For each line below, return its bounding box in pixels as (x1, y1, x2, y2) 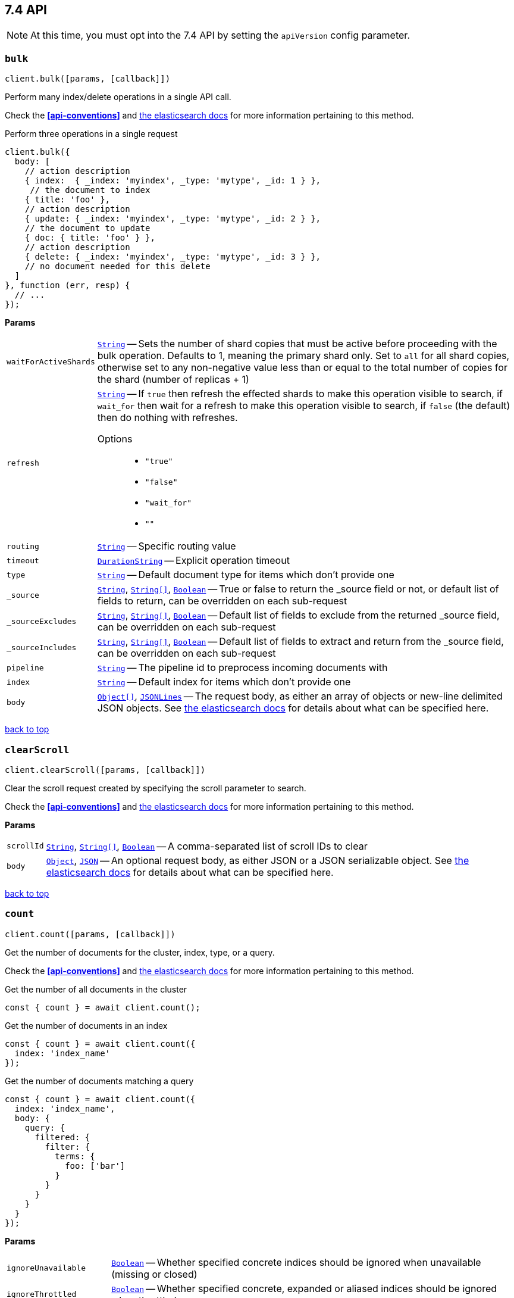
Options (97, 433, 133, 445)
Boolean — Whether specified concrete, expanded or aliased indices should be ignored (111, 1282, 497, 1294)
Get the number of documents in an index (5, 1020, 168, 1031)
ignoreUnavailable (7, 1263, 86, 1273)
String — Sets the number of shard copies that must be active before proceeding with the (97, 338, 497, 350)
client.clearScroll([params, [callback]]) (5, 765, 206, 775)
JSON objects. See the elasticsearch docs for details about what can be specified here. (97, 702, 489, 714)
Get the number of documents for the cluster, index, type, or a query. (5, 947, 275, 957)
